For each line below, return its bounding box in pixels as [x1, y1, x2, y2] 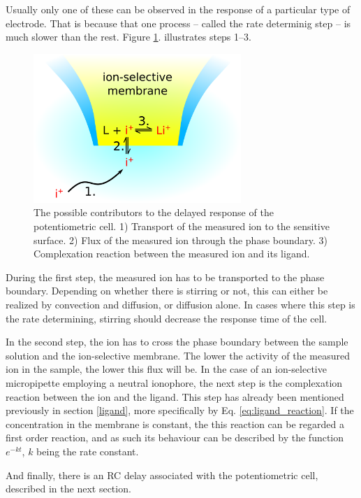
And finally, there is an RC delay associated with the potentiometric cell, [6, 467, 318, 482]
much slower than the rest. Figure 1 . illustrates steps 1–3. [6, 29, 251, 44]
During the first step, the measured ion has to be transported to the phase [6, 269, 325, 284]
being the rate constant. [36, 443, 139, 458]
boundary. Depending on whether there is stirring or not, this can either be [6, 283, 328, 298]
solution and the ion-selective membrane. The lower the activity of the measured [6, 348, 351, 362]
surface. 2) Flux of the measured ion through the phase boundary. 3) [34, 232, 328, 247]
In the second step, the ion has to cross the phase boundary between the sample [6, 334, 348, 349]
